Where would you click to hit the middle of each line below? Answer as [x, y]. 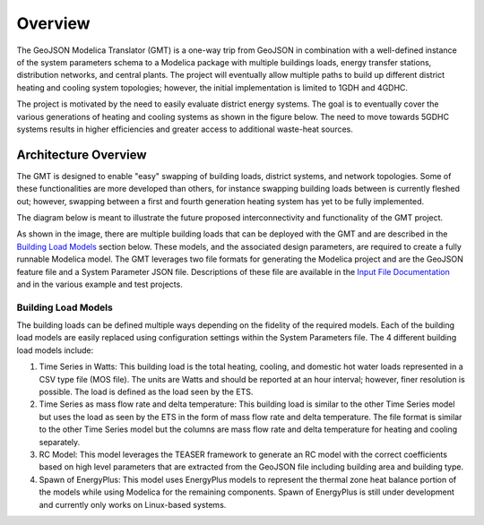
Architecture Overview [82, 155]
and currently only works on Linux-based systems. [133, 504]
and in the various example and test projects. [99, 284]
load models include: [55, 350]
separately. [60, 442]
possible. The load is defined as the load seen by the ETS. [146, 392]
